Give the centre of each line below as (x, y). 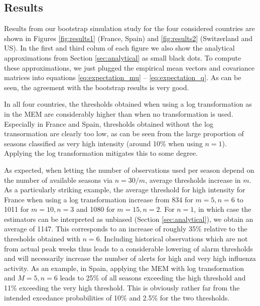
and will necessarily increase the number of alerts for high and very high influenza (130, 258)
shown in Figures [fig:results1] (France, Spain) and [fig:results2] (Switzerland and (128, 38)
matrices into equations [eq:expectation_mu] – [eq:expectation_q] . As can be (123, 77)
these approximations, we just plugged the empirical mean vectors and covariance (129, 67)
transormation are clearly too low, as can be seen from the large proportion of (124, 133)
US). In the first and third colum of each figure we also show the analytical (119, 48)
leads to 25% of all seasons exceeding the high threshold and (153, 278)
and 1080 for (96, 209)
